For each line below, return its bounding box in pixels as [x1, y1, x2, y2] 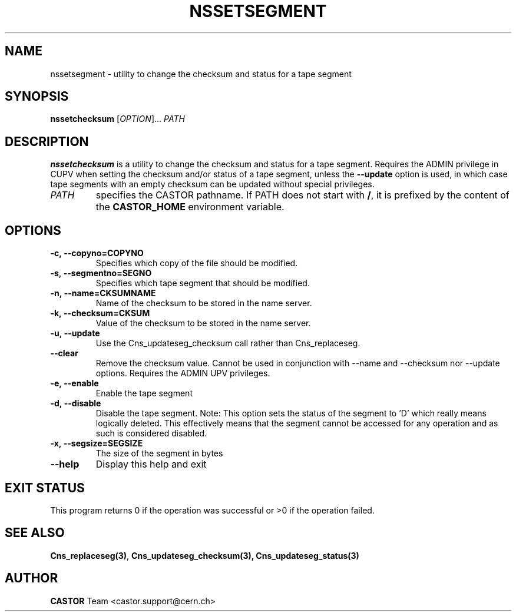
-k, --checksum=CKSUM [50, 308, 150, 319]
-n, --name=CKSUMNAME [50, 288, 156, 299]
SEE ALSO [5, 525, 65, 541]
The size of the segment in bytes [95, 448, 223, 459]
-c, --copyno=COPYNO [50, 248, 144, 259]
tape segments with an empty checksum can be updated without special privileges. [50, 179, 375, 190]
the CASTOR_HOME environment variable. [95, 201, 285, 213]
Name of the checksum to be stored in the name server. [95, 298, 312, 309]
